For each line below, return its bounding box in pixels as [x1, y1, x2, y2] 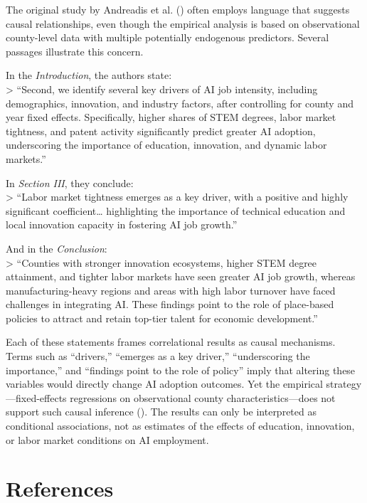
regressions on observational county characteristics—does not [70, 390, 336, 405]
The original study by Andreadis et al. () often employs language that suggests [6, 2, 350, 16]
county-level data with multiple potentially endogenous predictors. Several [6, 30, 329, 45]
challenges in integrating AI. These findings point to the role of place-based [6, 297, 334, 312]
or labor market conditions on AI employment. [6, 432, 209, 447]
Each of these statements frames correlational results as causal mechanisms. [6, 334, 336, 349]
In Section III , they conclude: [6, 175, 134, 190]
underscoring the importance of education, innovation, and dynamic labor [6, 137, 327, 152]
